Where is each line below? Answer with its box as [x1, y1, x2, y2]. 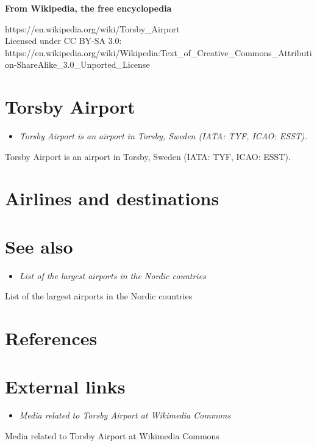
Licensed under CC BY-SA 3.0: [5, 34, 122, 47]
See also [5, 233, 73, 258]
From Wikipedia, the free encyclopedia [5, 2, 172, 14]
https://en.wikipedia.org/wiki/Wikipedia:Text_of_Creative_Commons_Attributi [5, 46, 312, 59]
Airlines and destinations [5, 186, 219, 211]
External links [5, 373, 126, 398]
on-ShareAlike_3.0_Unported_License [5, 58, 150, 71]
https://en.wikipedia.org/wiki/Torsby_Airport [5, 22, 180, 35]
